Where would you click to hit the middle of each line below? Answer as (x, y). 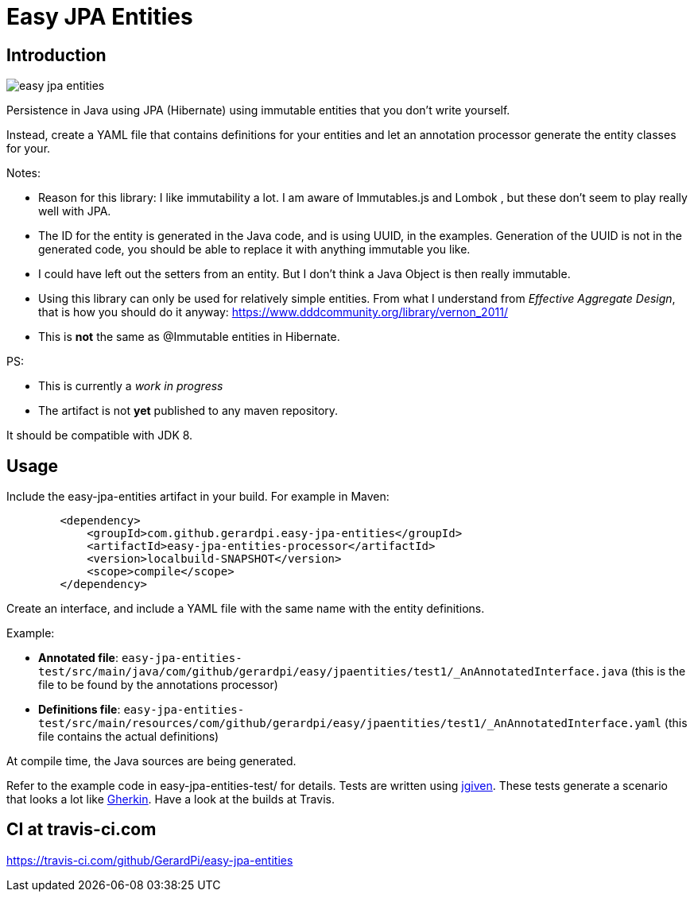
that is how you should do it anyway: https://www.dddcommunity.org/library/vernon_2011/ (273, 312)
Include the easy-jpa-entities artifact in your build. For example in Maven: (198, 497)
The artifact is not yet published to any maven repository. (188, 411)
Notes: (23, 173)
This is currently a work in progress (131, 386)
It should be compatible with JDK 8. (100, 435)
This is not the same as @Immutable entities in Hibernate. (189, 337)
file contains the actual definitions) (129, 737)
